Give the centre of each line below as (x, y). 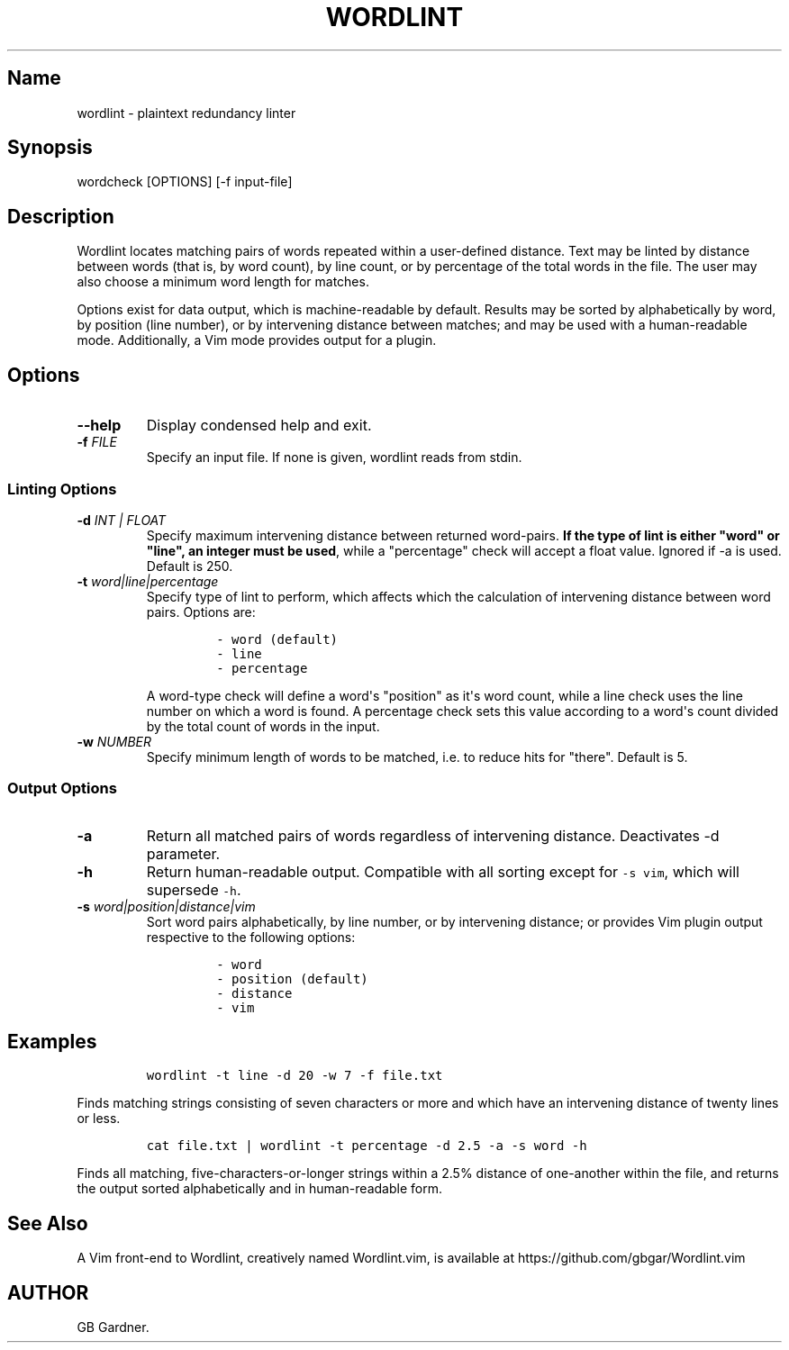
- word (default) (277, 639)
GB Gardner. (113, 1327)
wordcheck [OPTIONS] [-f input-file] (185, 182)
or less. (99, 1119)
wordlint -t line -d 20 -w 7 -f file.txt (295, 1076)
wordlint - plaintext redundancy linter (186, 113)
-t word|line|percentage (148, 581)
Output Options (62, 788)
